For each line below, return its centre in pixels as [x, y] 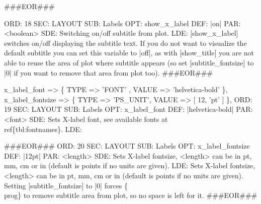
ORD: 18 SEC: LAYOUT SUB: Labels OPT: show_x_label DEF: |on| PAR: [122, 23]
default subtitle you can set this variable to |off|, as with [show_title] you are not [129, 53]
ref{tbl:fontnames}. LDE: [43, 129]
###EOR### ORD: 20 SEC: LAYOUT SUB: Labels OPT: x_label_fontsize [127, 146]
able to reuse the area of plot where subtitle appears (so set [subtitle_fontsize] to [129, 62]
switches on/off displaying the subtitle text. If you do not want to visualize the [125, 43]
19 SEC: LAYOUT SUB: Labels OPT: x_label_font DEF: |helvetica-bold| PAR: [128, 109]
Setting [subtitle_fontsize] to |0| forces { [66, 185]
